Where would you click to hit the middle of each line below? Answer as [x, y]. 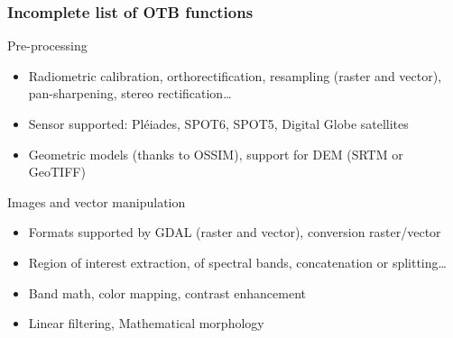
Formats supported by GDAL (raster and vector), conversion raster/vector [235, 232]
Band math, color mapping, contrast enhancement [167, 292]
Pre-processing [47, 46]
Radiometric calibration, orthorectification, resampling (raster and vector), [235, 75]
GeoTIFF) [57, 172]
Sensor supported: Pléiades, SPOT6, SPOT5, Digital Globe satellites [218, 123]
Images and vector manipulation [97, 201]
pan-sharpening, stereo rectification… [130, 93]
